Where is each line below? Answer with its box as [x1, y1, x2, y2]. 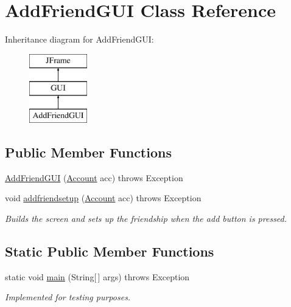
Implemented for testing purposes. [5, 291, 131, 303]
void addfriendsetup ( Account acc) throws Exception [5, 191, 202, 204]
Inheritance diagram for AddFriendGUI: [5, 33, 154, 46]
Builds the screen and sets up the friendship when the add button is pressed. [5, 212, 287, 225]
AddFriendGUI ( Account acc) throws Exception [5, 171, 183, 184]
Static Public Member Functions [5, 242, 214, 261]
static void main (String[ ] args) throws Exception [5, 270, 190, 283]
